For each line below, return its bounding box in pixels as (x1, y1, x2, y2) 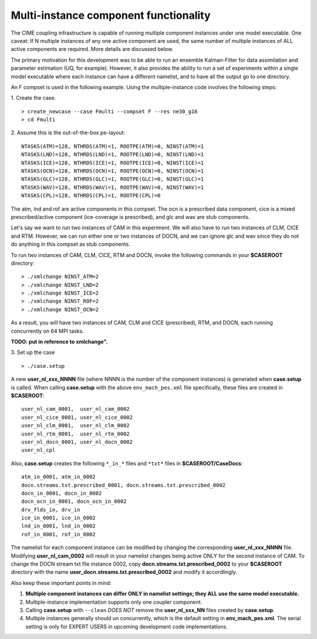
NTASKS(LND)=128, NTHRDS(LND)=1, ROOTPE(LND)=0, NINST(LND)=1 (21, 151, 204, 158)
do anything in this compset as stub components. (11, 241, 130, 248)
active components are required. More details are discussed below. (11, 46, 174, 53)
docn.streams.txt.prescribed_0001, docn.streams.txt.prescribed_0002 (21, 482, 226, 488)
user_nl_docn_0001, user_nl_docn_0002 (21, 438, 133, 445)
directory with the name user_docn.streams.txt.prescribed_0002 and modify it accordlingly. (11, 569, 238, 576)
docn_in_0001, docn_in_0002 (21, 490, 102, 496)
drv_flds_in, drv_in (21, 506, 80, 513)
